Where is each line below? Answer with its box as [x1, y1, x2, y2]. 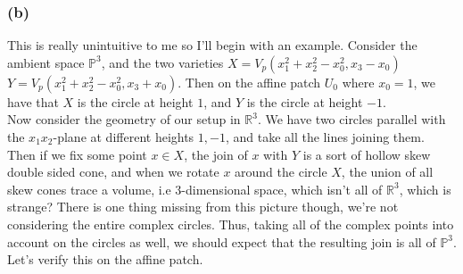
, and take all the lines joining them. [225, 128, 425, 145]
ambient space [7, 53, 85, 71]
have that [7, 92, 59, 111]
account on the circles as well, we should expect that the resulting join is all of [7, 232, 436, 251]
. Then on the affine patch [178, 72, 321, 91]
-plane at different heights [53, 128, 194, 145]
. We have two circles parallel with [257, 110, 446, 129]
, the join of [184, 145, 248, 163]
